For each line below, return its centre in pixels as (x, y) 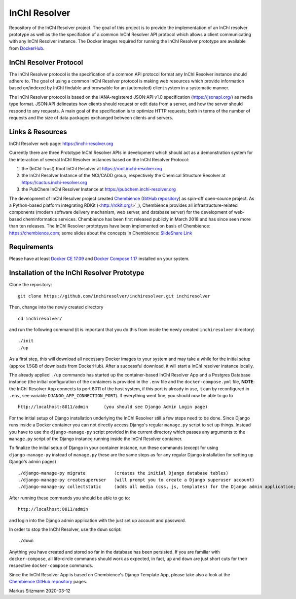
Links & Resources (38, 131)
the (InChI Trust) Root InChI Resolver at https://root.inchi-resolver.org (92, 169)
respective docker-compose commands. (51, 565)
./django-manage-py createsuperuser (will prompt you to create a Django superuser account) (136, 480)
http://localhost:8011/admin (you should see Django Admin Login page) (113, 407)
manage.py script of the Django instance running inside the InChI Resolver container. (96, 439)
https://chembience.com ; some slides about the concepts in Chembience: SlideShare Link (101, 233)
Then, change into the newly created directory (56, 307)
